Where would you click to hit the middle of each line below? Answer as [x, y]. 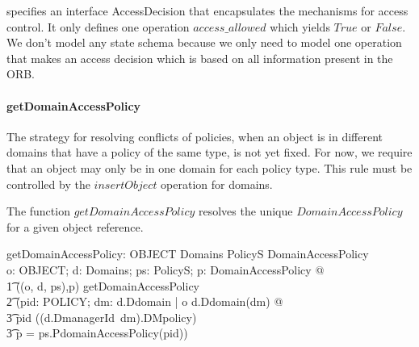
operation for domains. [217, 184]
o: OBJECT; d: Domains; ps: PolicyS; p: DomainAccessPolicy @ [166, 269]
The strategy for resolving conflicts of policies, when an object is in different [195, 136]
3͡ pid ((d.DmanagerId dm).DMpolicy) [102, 317]
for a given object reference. [75, 226]
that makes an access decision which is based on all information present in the [200, 58]
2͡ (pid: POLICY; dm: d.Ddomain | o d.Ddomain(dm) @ [145, 301]
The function [38, 211]
